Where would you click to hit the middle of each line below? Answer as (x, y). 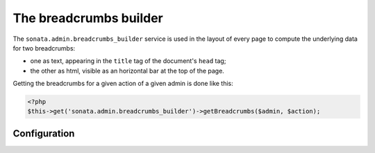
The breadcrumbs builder (88, 18)
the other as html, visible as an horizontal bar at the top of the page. (127, 71)
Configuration (44, 133)
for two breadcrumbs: (44, 48)
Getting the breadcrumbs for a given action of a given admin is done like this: (123, 84)
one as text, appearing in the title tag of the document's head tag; (128, 61)
